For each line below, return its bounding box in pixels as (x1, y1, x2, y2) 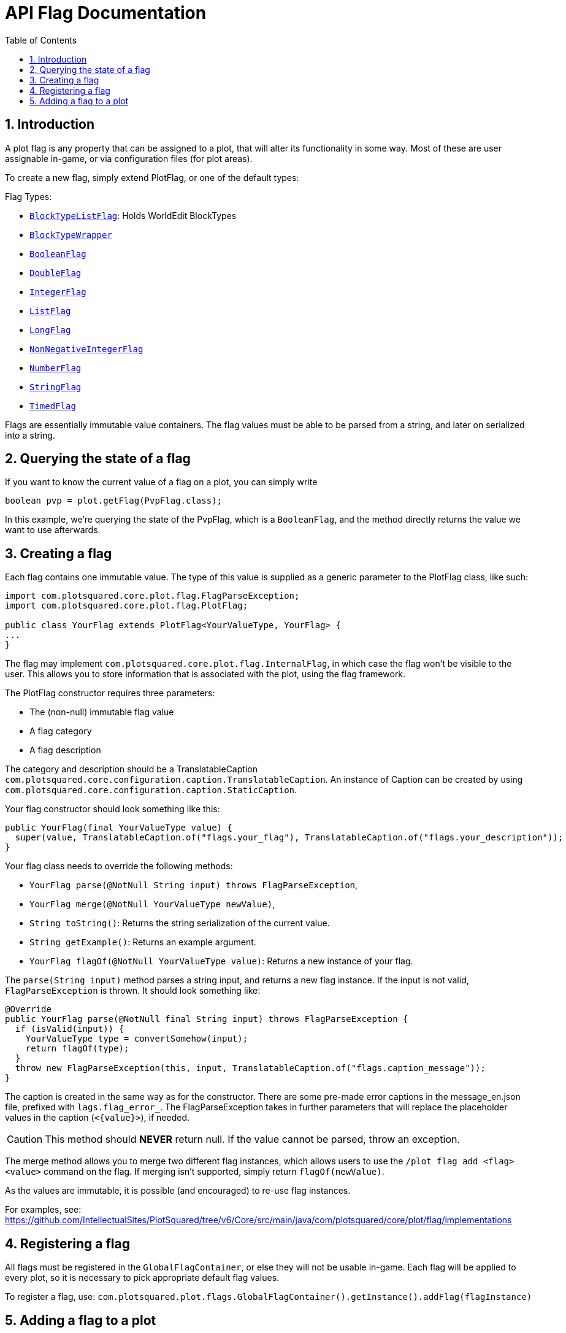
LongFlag (29, 325, 71, 335)
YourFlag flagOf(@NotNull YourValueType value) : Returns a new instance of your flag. (29, 956, 413, 967)
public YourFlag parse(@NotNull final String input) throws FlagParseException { (5, 1014, 408, 1024)
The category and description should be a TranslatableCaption (5, 764, 258, 775)
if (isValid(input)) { (15, 1024, 124, 1034)
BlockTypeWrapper (29, 229, 112, 240)
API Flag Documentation (5, 2, 207, 23)
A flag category (29, 726, 92, 737)
